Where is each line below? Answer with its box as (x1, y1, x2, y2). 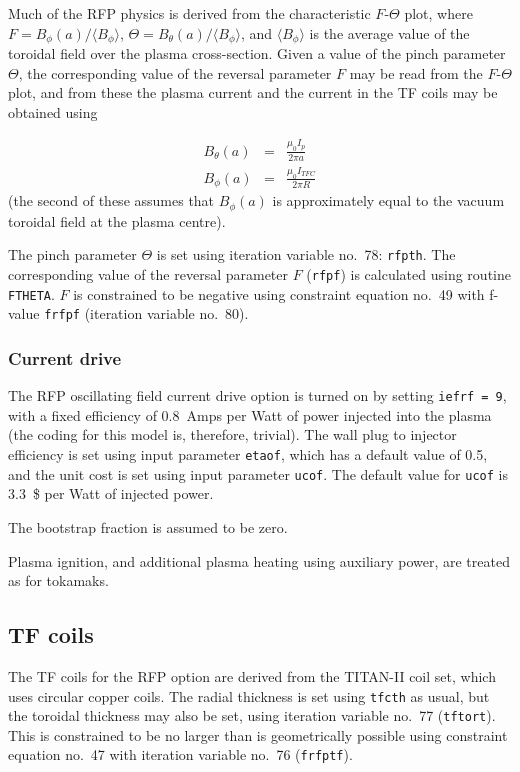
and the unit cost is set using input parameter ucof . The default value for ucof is (8, 463, 508, 484)
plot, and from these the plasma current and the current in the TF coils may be (8, 82, 498, 103)
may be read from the (349, 62, 483, 83)
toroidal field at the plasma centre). (8, 210, 226, 231)
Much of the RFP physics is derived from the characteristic (8, 3, 371, 23)
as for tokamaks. (8, 570, 109, 591)
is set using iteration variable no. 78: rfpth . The (156, 244, 456, 265)
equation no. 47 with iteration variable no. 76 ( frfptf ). (8, 744, 353, 765)
